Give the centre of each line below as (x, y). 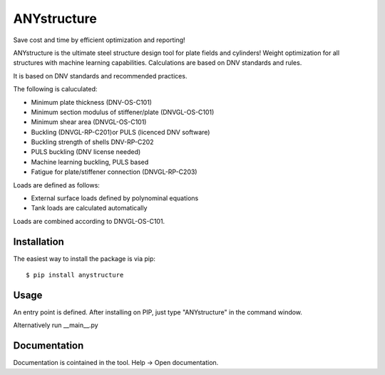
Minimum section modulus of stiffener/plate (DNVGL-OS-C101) (123, 112)
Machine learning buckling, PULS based (90, 162)
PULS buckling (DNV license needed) (86, 152)
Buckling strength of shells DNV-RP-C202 (92, 142)
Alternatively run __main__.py (56, 325)
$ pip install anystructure (75, 275)
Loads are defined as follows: (56, 185)
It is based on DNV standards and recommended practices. (100, 76)
